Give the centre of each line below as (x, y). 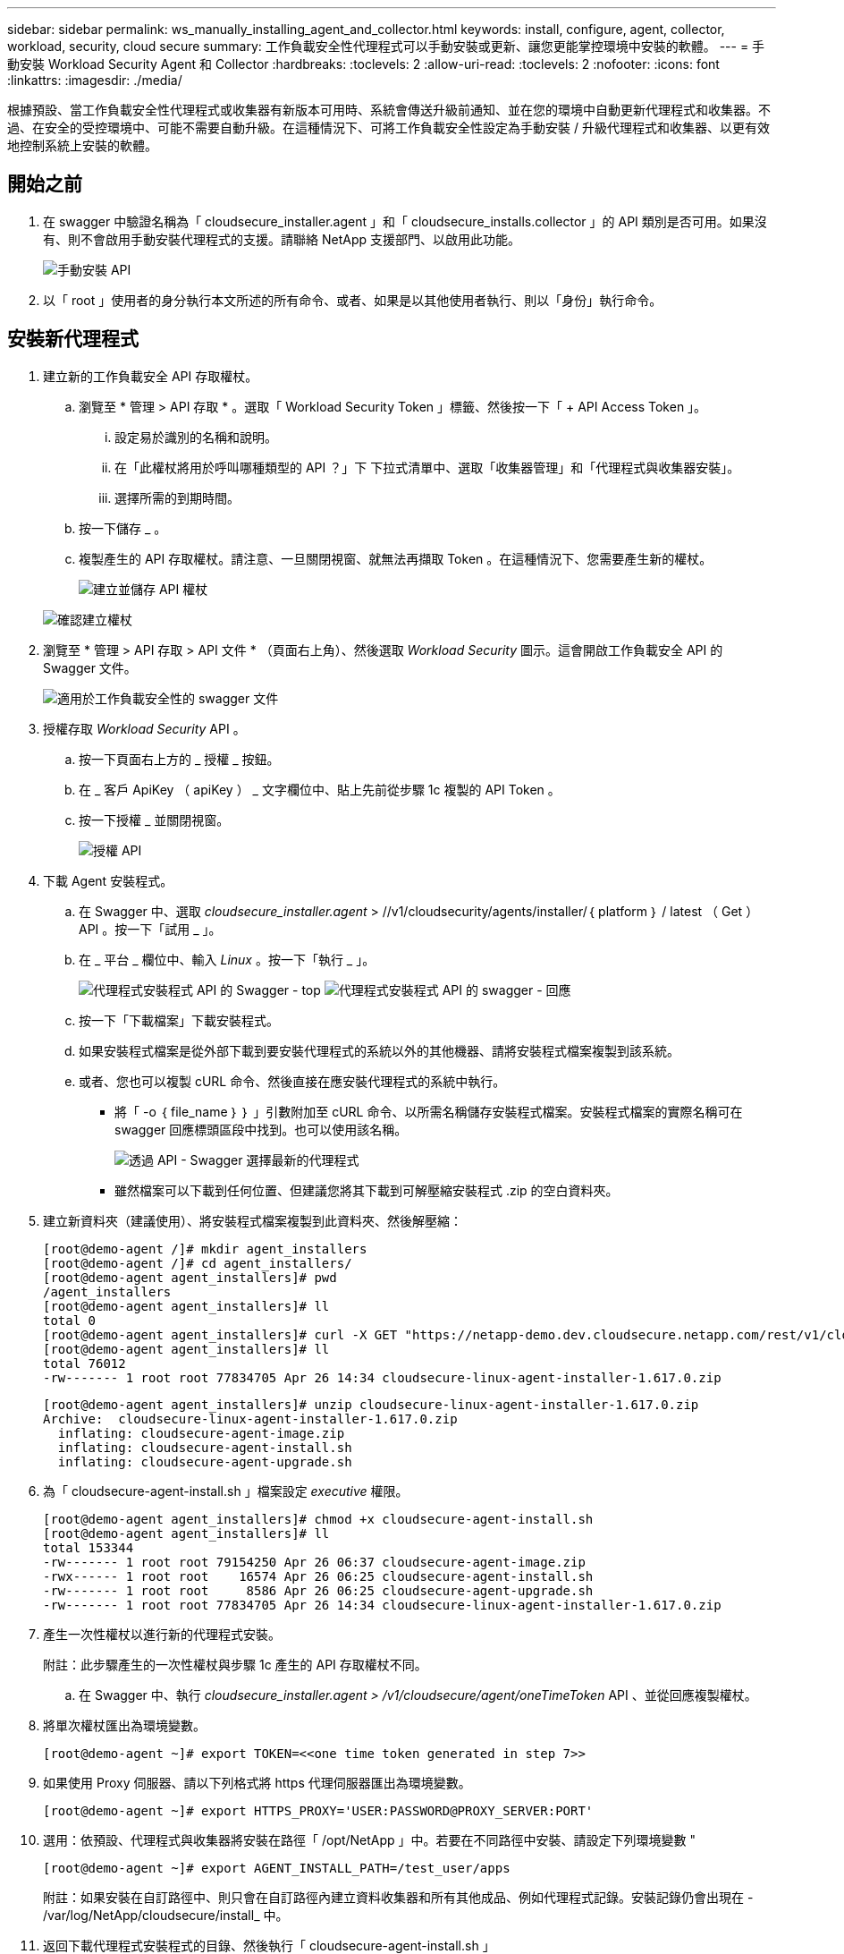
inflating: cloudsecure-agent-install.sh (205, 1447)
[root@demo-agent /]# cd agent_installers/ (198, 1263)
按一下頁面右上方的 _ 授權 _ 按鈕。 (179, 759)
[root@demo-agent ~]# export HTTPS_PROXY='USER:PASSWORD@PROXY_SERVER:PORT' (318, 1810)
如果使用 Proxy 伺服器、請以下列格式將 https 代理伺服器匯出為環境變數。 (257, 1782)
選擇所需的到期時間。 (177, 497)
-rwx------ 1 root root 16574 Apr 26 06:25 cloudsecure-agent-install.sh (318, 1576)
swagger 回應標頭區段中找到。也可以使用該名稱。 (261, 1129)
